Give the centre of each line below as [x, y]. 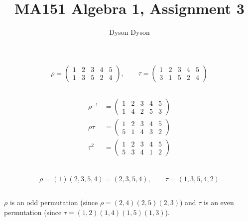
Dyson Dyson [129, 32]
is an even [219, 202]
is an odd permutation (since [54, 202]
